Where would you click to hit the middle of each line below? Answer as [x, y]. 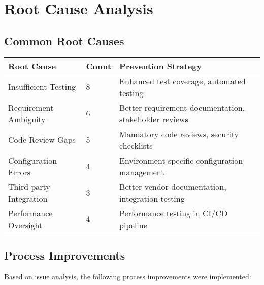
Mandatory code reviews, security [179, 134]
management [142, 172]
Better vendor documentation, [173, 186]
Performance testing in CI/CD [174, 213]
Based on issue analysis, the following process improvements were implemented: [128, 276]
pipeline [133, 225]
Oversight [25, 225]
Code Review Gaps [42, 140]
